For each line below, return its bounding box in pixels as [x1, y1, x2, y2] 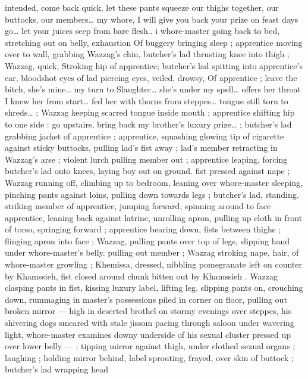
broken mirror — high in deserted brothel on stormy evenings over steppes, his [5, 305, 292, 317]
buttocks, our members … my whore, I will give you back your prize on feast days [5, 13, 298, 25]
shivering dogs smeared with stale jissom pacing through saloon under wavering [5, 316, 294, 329]
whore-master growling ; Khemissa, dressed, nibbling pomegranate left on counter [5, 258, 302, 271]
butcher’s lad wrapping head [5, 363, 109, 375]
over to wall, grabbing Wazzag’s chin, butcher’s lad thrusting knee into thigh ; [5, 48, 290, 60]
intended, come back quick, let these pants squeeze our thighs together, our [5, 1, 279, 13]
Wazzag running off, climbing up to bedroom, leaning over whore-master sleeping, [5, 176, 303, 188]
